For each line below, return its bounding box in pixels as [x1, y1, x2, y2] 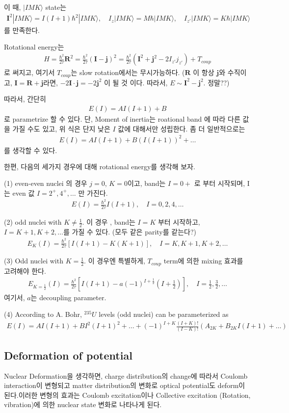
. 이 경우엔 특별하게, [84, 256, 145, 266]
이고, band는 [127, 178, 166, 188]
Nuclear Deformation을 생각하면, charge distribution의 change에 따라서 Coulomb [4, 370, 248, 381]
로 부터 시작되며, [194, 178, 245, 188]
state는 [45, 2, 67, 12]
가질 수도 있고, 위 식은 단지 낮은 [12, 123, 110, 133]
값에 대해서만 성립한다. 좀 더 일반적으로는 [118, 123, 245, 133]
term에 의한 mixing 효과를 [163, 256, 243, 266]
